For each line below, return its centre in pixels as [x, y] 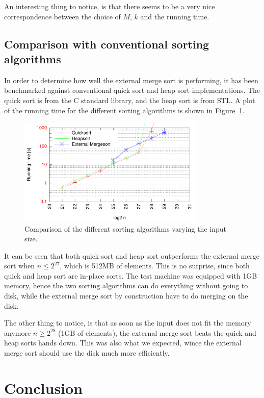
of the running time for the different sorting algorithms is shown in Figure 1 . [124, 110]
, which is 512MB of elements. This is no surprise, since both [155, 266]
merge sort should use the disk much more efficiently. [87, 353]
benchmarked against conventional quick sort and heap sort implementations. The [132, 90]
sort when [20, 266]
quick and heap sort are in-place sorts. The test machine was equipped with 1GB [131, 275]
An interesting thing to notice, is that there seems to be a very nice [110, 6]
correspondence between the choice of [62, 16]
